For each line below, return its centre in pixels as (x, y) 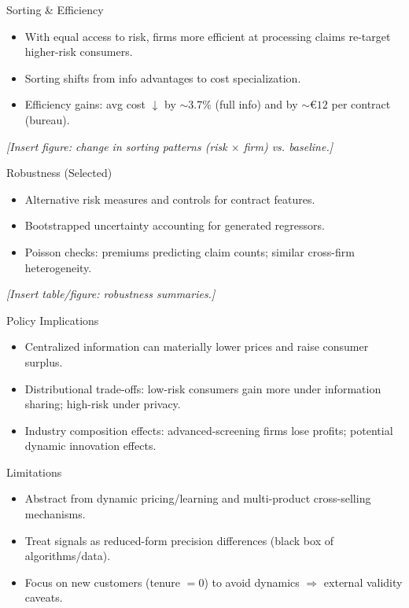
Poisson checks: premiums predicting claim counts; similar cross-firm (190, 251)
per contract (361, 104)
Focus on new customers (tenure (103, 582)
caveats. (44, 597)
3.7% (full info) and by (243, 104)
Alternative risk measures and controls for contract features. (170, 199)
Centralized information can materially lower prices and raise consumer (197, 346)
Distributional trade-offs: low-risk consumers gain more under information (203, 388)
